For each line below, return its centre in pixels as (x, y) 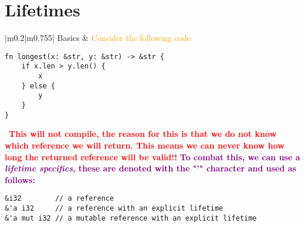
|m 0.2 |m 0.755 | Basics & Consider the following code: (99, 38)
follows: (20, 179)
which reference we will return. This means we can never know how (145, 145)
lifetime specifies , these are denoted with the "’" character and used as (150, 168)
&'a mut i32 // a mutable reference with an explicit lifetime (131, 218)
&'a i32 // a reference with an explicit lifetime (114, 208)
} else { (38, 86)
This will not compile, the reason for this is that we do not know (143, 134)
